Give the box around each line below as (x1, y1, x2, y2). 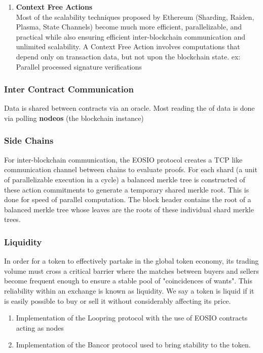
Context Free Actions (16, 2, 93, 12)
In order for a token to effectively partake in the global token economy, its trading (4, 255, 259, 266)
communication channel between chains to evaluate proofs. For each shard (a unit (4, 164, 257, 175)
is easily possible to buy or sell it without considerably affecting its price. (4, 295, 231, 306)
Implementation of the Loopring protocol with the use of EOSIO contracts (16, 312, 248, 323)
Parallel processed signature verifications (16, 61, 142, 72)
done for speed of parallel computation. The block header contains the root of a (4, 194, 251, 205)
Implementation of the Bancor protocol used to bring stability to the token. (16, 339, 251, 350)
